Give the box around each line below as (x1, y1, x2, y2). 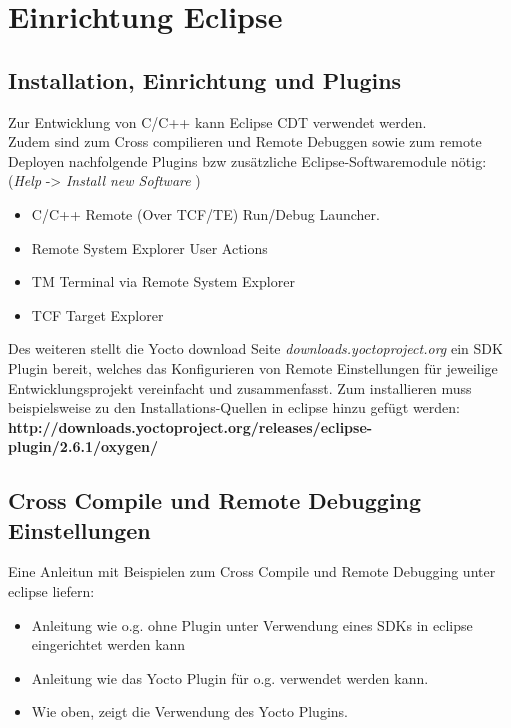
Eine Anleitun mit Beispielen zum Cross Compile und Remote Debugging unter (8, 561, 496, 582)
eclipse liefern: (8, 581, 95, 602)
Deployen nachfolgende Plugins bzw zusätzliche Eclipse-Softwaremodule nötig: (8, 150, 487, 171)
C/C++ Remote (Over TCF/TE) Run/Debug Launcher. (31, 203, 380, 224)
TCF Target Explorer (31, 304, 164, 325)
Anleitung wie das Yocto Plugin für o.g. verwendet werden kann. (31, 667, 429, 688)
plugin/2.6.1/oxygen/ (8, 436, 159, 457)
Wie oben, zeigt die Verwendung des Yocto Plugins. (31, 701, 348, 722)
